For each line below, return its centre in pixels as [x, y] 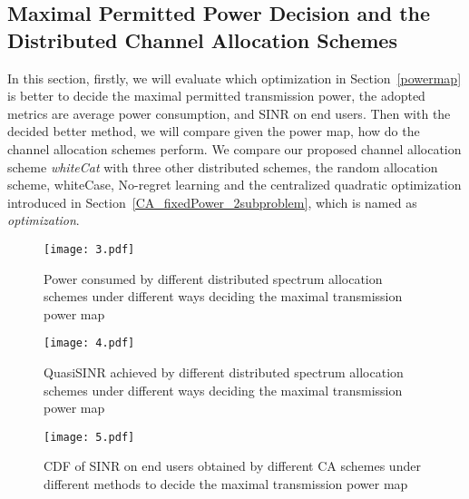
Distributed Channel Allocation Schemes [202, 39]
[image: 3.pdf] [89, 249]
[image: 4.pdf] [89, 343]
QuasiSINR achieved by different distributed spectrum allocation [224, 372]
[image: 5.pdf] [89, 437]
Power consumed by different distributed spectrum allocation [213, 278]
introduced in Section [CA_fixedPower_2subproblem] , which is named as [212, 202]
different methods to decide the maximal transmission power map [226, 484]
